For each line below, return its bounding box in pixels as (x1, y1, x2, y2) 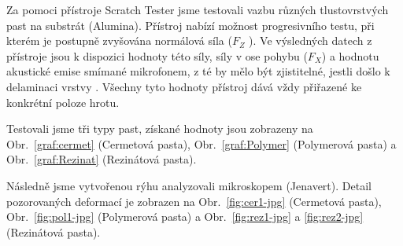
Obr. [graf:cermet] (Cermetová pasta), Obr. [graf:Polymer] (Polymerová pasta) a (6, 135, 397, 152)
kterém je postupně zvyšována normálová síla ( (6, 32, 232, 49)
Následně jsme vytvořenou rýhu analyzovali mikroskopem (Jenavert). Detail (6, 177, 372, 193)
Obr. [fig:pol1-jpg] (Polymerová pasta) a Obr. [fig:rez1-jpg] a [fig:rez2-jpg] (6, 208, 364, 225)
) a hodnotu (321, 47, 379, 64)
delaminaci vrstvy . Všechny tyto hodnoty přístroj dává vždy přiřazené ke (6, 78, 362, 94)
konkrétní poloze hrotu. (6, 94, 120, 110)
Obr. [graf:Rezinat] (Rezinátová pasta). (6, 151, 197, 167)
